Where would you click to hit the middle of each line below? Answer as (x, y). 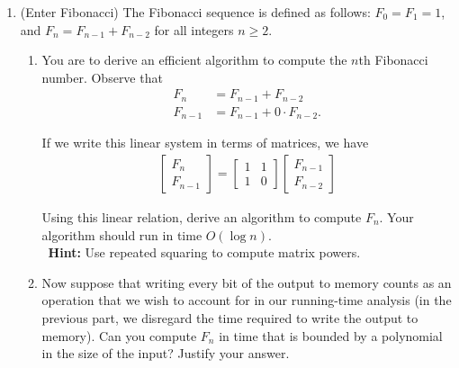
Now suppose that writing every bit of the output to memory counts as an (247, 282)
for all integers (194, 29)
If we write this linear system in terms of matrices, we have (205, 143)
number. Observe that (102, 77)
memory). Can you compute (119, 335)
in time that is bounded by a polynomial (331, 335)
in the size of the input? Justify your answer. (166, 353)
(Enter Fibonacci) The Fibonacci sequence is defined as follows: (195, 12)
